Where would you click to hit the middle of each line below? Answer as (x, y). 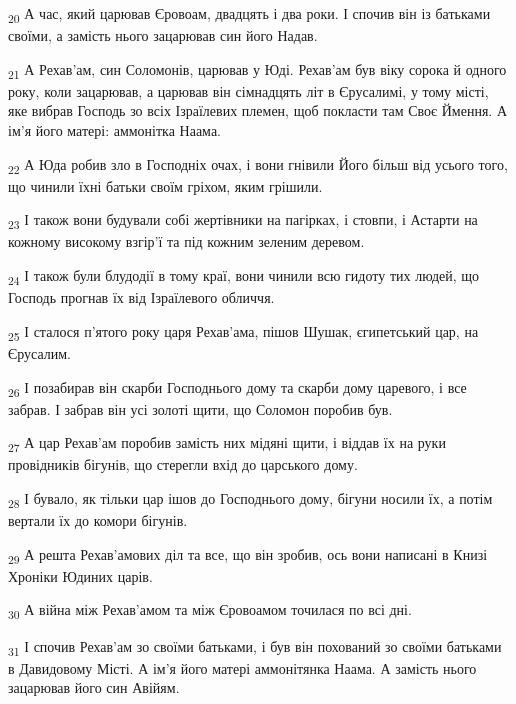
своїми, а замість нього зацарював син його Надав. (163, 35)
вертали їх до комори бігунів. (98, 520)
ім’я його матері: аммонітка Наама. (114, 130)
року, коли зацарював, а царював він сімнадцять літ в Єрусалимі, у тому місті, (248, 90)
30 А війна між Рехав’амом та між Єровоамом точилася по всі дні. (210, 611)
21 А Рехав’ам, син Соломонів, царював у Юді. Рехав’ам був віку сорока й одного (257, 70)
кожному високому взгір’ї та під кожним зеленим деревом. (186, 241)
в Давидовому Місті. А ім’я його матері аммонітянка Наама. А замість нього (242, 667)
